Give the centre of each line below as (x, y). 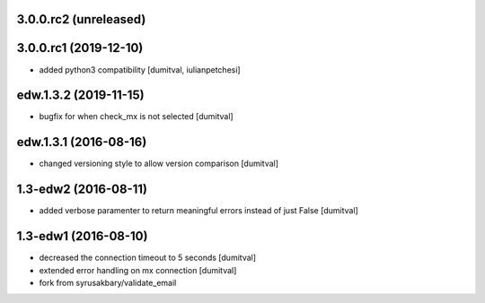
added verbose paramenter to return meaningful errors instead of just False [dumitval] (198, 211)
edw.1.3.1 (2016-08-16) (82, 142)
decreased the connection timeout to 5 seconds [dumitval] (147, 258)
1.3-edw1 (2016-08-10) (82, 236)
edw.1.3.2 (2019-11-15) (80, 95)
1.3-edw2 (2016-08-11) (82, 190)
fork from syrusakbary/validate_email (108, 282)
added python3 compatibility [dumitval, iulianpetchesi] (140, 69)
